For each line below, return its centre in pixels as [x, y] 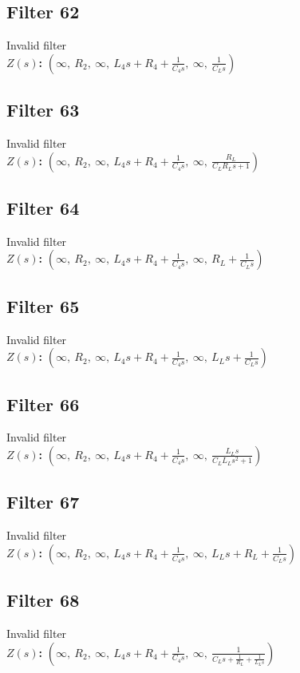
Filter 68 [43, 600]
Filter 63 [43, 110]
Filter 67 [43, 502]
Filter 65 [43, 305]
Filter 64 [43, 207]
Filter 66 [43, 404]
